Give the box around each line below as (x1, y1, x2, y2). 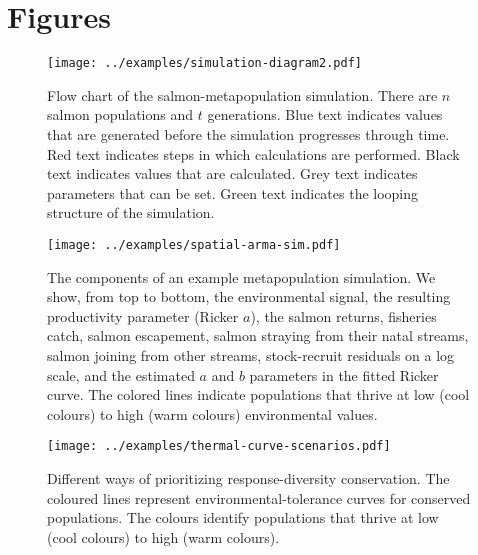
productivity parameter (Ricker (47, 305, 239, 326)
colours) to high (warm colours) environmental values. (47, 403, 378, 424)
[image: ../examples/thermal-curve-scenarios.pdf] (47, 439, 391, 454)
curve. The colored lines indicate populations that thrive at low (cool (47, 384, 470, 405)
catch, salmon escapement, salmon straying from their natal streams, (47, 325, 469, 346)
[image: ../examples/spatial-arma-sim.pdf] (47, 237, 341, 252)
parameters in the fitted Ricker (249, 364, 439, 385)
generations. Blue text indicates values (207, 104, 443, 125)
